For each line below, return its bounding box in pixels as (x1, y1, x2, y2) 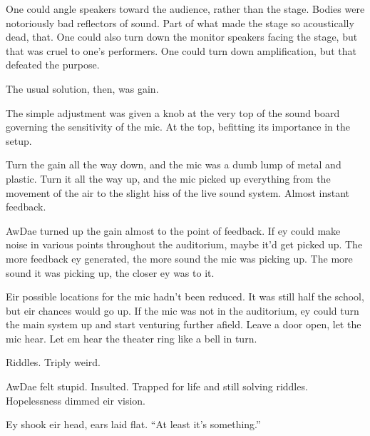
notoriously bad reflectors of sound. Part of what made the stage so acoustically (6, 15, 354, 30)
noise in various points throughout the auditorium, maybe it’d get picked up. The (6, 237, 363, 252)
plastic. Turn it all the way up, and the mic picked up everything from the (6, 171, 331, 186)
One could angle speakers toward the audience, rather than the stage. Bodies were (6, 1, 365, 16)
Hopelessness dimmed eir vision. (6, 392, 146, 407)
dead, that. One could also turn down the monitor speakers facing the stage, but (6, 29, 358, 44)
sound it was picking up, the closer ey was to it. (6, 265, 215, 280)
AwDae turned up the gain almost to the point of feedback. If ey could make (6, 223, 341, 238)
